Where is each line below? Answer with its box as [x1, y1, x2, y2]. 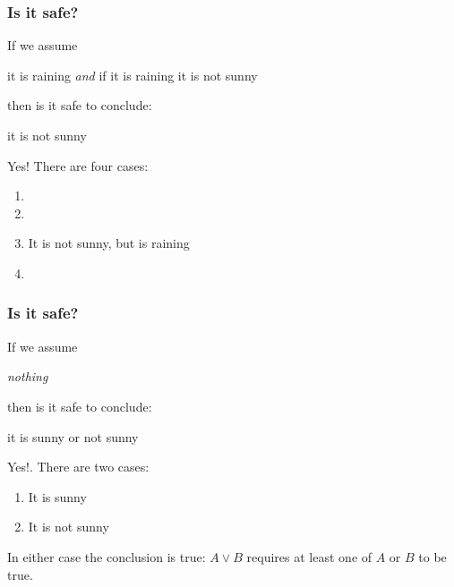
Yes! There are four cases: [7, 156, 149, 174]
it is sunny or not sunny [7, 427, 139, 446]
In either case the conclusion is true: [7, 547, 206, 566]
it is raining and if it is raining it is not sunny [7, 65, 258, 84]
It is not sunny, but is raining [28, 234, 190, 252]
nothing [7, 367, 48, 386]
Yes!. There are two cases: [7, 457, 150, 476]
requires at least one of [246, 547, 373, 566]
